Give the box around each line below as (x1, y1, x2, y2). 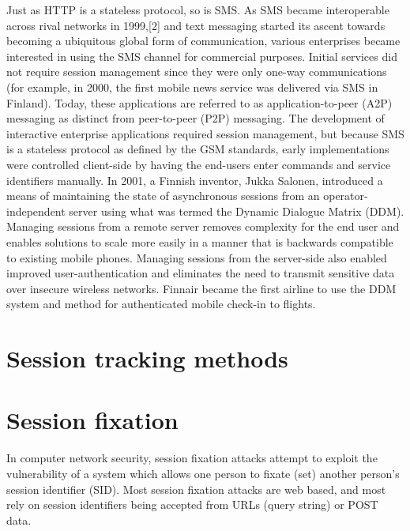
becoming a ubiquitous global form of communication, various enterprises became (6, 32, 401, 49)
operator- (323, 187, 368, 204)
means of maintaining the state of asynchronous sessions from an (6, 187, 320, 204)
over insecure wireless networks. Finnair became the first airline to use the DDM (6, 280, 397, 296)
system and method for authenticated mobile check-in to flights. (6, 296, 316, 312)
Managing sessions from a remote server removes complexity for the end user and (6, 218, 400, 235)
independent (6, 202, 66, 219)
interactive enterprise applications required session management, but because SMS (6, 125, 404, 141)
